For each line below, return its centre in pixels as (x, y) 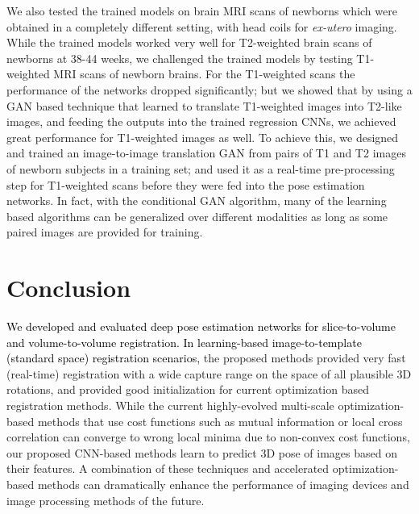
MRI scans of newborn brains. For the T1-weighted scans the (204, 74)
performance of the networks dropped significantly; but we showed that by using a (209, 89)
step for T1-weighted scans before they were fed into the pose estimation (186, 184)
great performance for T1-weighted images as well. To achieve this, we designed (203, 137)
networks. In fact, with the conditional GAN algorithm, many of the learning (197, 201)
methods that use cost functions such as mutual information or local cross (220, 421)
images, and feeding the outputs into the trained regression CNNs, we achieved (201, 121)
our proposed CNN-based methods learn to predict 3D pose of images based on (202, 452)
